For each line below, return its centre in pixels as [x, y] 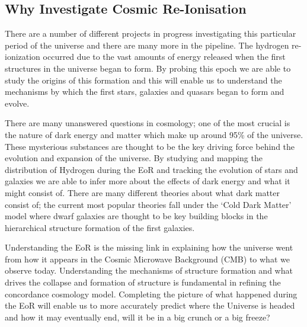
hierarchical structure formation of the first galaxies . [100, 227]
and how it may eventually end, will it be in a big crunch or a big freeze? [137, 317]
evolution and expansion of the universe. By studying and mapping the [134, 158]
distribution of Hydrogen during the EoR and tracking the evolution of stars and [151, 169]
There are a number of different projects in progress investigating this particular [151, 33]
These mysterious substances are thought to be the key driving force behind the [150, 146]
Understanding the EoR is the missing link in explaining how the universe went [149, 247]
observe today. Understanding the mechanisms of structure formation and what [149, 270]
